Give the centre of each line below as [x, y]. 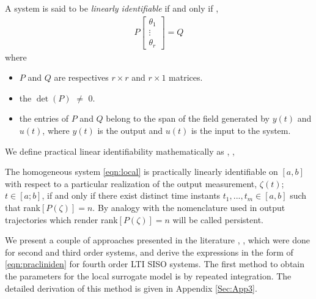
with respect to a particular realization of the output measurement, [131, 183]
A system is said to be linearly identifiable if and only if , [112, 8]
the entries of [44, 118]
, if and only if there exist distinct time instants [131, 195]
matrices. [186, 77]
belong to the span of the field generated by [188, 118]
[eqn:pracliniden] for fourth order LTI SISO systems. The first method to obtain [155, 264]
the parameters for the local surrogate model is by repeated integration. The [148, 275]
